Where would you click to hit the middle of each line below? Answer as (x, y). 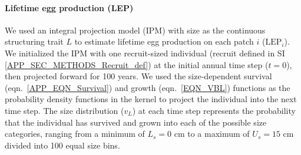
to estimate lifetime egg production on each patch (164, 41)
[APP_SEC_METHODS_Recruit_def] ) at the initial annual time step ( (137, 64)
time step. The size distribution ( (64, 110)
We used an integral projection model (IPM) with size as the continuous (135, 30)
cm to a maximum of (212, 134)
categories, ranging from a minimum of (75, 134)
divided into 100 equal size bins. (62, 145)
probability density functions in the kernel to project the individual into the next (151, 99)
